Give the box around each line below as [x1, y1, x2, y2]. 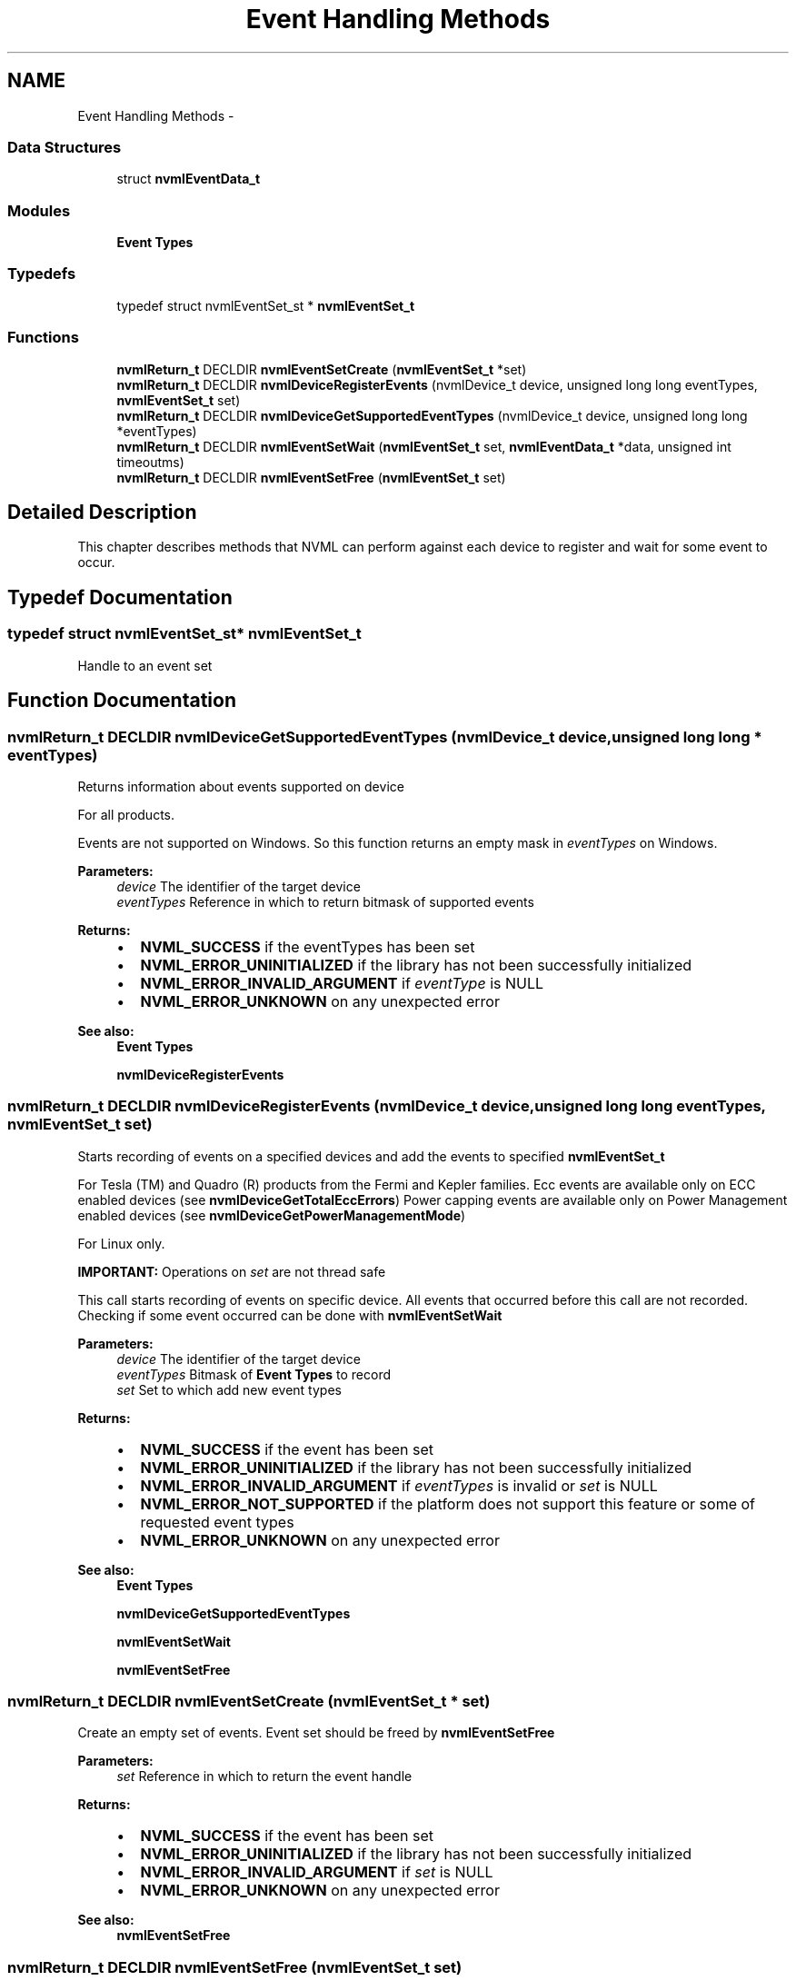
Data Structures [7, 137, 122, 156]
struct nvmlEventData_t [116, 171, 261, 187]
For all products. [77, 806, 175, 822]
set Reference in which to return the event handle [116, 1768, 413, 1785]
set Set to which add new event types [116, 1381, 342, 1398]
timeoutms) [116, 453, 184, 470]
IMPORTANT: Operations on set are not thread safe [77, 1263, 386, 1279]
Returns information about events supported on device [77, 778, 404, 794]
